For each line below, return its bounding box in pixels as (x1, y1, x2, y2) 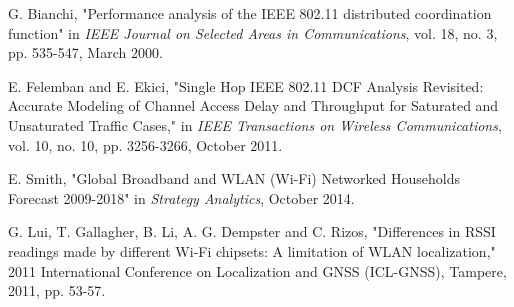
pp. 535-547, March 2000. (8, 42, 163, 63)
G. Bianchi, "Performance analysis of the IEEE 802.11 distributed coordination (8, 3, 492, 23)
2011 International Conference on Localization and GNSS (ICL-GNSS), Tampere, (8, 260, 507, 281)
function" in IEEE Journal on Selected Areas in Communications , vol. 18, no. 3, (8, 22, 498, 43)
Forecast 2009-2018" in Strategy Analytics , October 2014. (8, 187, 355, 208)
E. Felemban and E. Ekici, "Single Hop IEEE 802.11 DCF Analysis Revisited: (8, 75, 484, 96)
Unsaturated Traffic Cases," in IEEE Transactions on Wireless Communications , (8, 114, 502, 135)
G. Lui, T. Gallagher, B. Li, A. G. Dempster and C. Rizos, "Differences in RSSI (8, 221, 496, 242)
